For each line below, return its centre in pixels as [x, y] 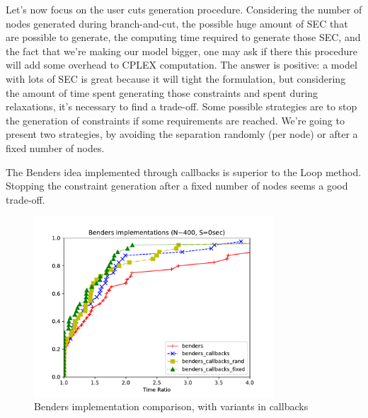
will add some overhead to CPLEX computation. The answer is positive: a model [182, 65]
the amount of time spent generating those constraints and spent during [162, 92]
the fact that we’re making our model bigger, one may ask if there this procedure [182, 51]
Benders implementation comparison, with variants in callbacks [171, 406]
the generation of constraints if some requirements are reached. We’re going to [175, 120]
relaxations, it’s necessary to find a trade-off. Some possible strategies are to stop [182, 106]
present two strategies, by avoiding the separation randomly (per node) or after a [182, 134]
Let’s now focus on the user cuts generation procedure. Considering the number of [184, 9]
